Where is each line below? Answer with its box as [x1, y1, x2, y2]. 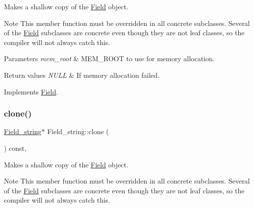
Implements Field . [4, 86, 58, 96]
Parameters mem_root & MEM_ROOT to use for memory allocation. [4, 53, 215, 64]
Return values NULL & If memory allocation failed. [4, 69, 160, 80]
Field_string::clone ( [47, 126, 109, 137]
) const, [4, 142, 26, 153]
